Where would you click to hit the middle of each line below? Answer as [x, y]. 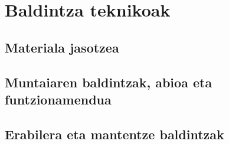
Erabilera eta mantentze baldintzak [114, 134]
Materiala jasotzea [62, 47]
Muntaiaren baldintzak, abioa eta [109, 82]
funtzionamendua [58, 99]
